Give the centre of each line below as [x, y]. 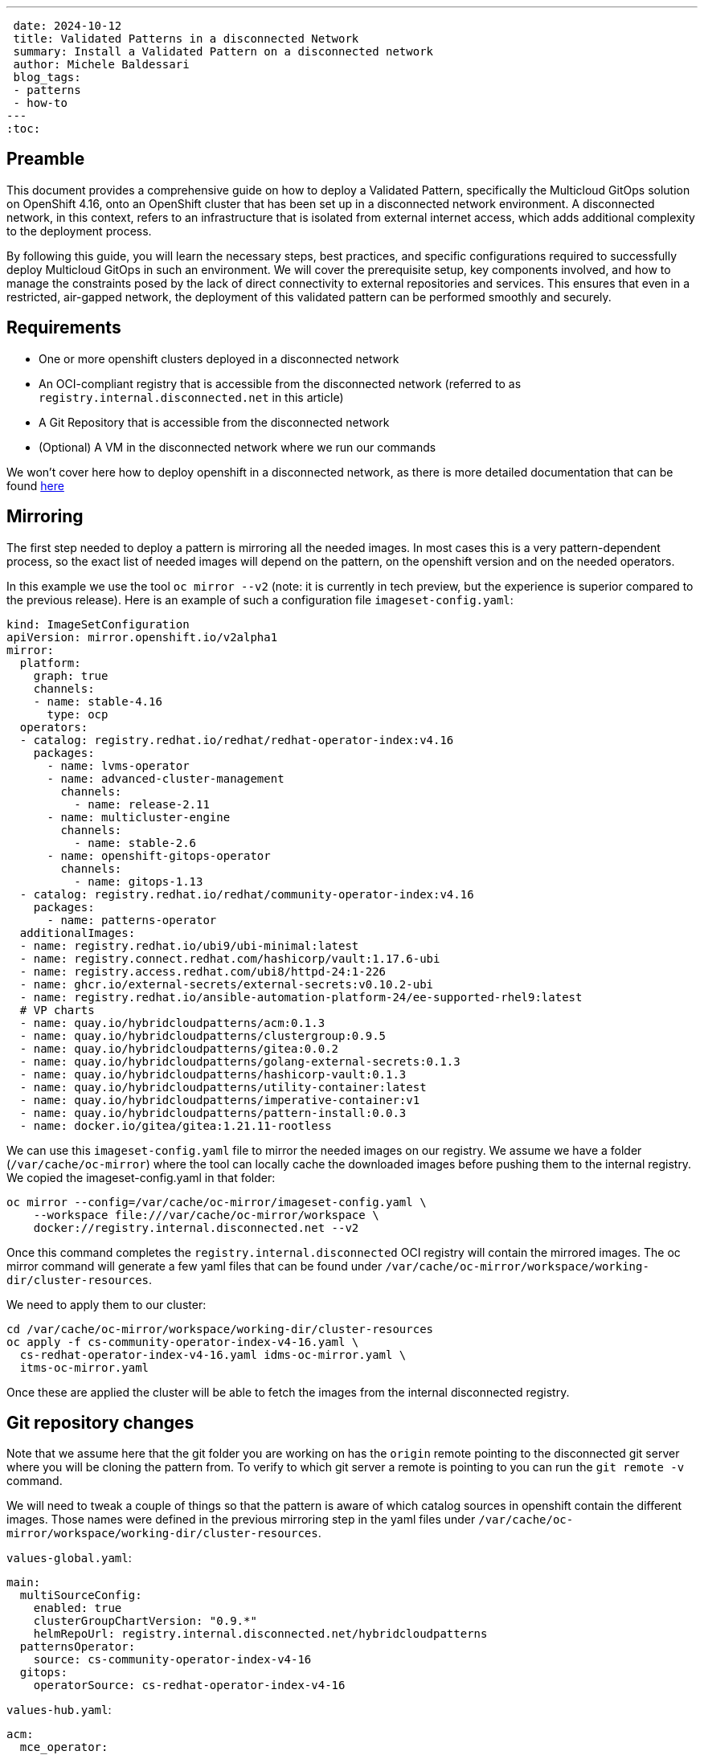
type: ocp [78, 714]
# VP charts [57, 1010]
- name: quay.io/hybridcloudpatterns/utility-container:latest [223, 1087]
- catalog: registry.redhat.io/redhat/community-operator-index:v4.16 [247, 894]
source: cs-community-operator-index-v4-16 [172, 1660]
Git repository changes [100, 1422]
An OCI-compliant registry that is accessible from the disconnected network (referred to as [280, 383]
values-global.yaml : [69, 1558]
